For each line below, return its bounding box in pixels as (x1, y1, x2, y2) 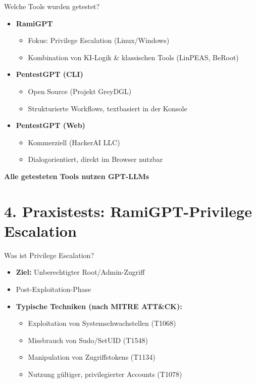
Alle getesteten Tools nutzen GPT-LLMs (4, 171, 149, 181)
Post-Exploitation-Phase (16, 284, 91, 294)
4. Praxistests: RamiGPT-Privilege (4, 200, 252, 221)
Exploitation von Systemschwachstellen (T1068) (28, 318, 176, 328)
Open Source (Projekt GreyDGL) (28, 86, 132, 96)
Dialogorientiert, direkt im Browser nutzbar (28, 154, 163, 164)
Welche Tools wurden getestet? (4, 1, 100, 11)
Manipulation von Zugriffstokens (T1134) (28, 352, 156, 362)
